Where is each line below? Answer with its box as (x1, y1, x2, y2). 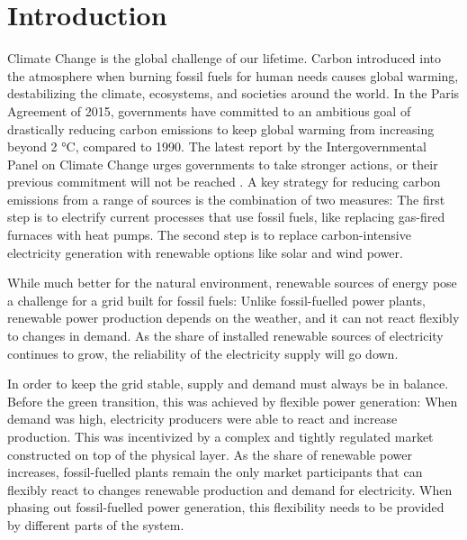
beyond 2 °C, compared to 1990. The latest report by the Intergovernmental (7, 137, 427, 156)
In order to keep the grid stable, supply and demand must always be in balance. (7, 374, 449, 393)
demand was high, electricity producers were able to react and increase (7, 409, 398, 428)
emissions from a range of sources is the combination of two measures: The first (7, 189, 445, 208)
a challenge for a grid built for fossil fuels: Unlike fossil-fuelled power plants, (7, 290, 426, 309)
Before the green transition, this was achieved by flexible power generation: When (7, 391, 458, 410)
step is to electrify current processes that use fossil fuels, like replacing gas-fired (7, 207, 445, 226)
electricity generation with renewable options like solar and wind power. (7, 243, 403, 261)
